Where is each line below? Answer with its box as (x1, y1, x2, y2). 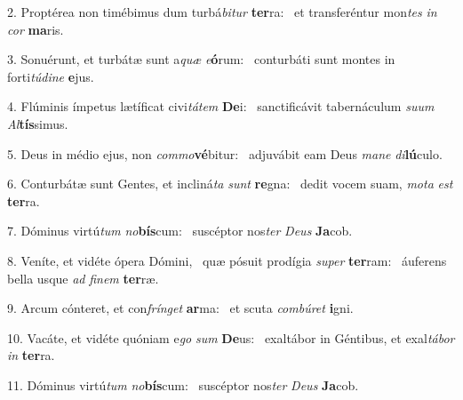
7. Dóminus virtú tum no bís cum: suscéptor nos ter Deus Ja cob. (7, 221, 353, 240)
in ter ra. (7, 346, 55, 364)
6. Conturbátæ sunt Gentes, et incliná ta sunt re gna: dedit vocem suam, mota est (7, 174, 453, 193)
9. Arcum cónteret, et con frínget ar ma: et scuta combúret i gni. (7, 299, 354, 317)
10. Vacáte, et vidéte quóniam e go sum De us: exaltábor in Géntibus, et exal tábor (7, 328, 455, 347)
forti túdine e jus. (7, 67, 94, 85)
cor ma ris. (7, 20, 64, 38)
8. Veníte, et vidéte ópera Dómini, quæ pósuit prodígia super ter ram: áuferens (7, 251, 447, 269)
